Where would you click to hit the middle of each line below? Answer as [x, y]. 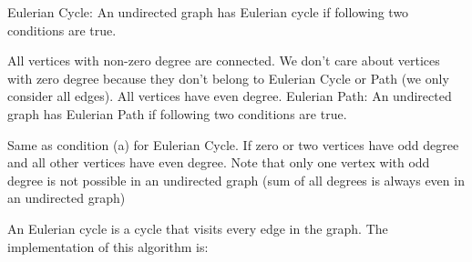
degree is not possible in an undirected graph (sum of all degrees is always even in [236, 180]
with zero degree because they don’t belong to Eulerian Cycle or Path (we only [228, 78]
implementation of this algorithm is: [108, 246]
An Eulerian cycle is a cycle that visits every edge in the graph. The [198, 228]
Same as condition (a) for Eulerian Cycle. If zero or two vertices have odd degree [233, 144]
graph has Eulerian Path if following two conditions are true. [177, 113]
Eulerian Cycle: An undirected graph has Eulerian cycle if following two [208, 12]
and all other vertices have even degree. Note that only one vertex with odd [219, 162]
